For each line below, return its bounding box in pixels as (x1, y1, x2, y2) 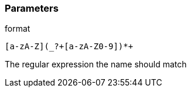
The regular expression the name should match (5, 59, 187, 70)
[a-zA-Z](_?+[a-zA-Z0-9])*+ (5, 42, 134, 52)
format (5, 23, 30, 34)
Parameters (5, 2, 59, 14)
